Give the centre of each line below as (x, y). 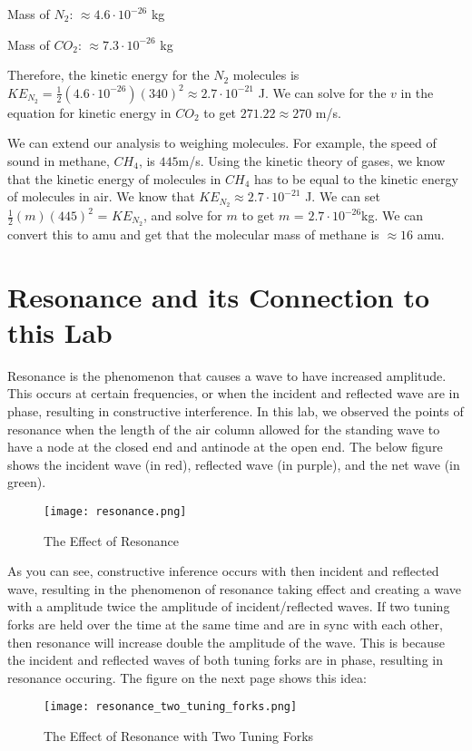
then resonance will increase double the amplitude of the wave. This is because (226, 642)
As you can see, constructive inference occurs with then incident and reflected (223, 571)
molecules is (266, 75)
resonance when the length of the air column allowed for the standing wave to (224, 429)
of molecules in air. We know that (101, 196)
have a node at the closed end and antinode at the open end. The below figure (225, 447)
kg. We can (393, 215)
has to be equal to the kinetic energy (356, 178)
